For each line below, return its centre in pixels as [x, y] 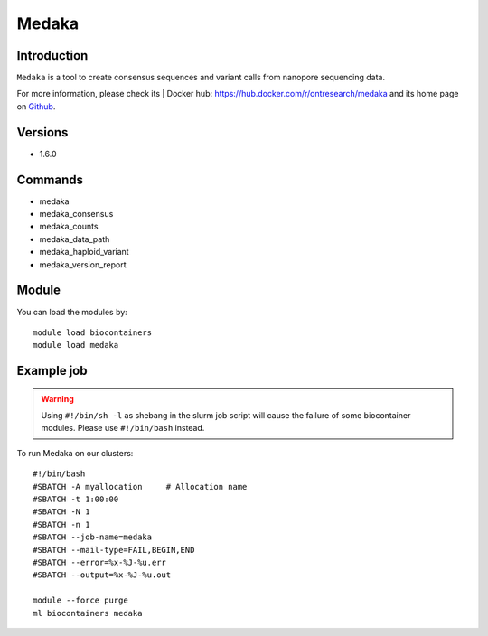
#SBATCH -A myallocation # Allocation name [140, 486]
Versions [42, 132]
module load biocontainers [93, 332]
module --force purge [80, 600]
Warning [57, 398]
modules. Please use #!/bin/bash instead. [123, 428]
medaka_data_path [75, 238]
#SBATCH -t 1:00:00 [76, 500]
